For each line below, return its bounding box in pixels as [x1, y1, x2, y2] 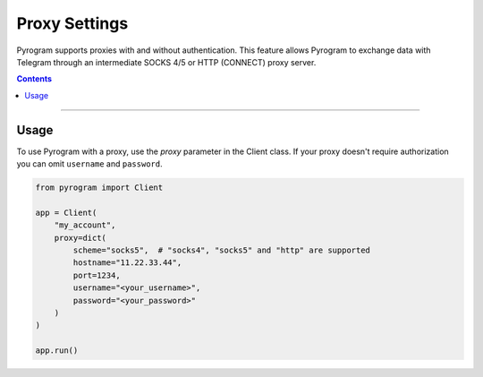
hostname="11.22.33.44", [72, 258, 182, 268]
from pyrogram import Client [35, 183, 164, 193]
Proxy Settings [16, 13, 129, 33]
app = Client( [35, 207, 97, 218]
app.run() [35, 346, 79, 356]
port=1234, [72, 270, 121, 280]
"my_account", [54, 220, 116, 230]
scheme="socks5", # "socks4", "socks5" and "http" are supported [72, 244, 371, 255]
